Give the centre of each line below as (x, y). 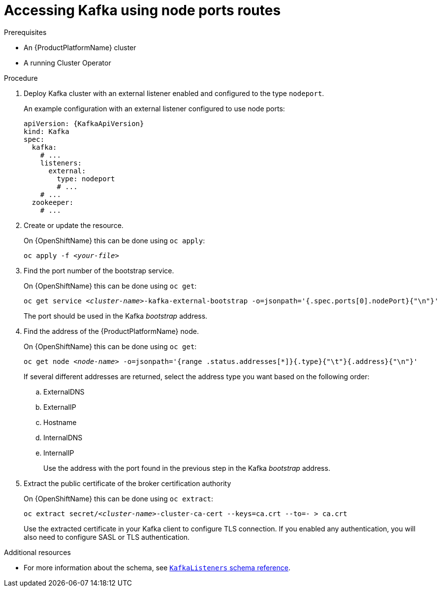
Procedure (21, 78)
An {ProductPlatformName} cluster (80, 47)
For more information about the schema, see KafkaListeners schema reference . (157, 567)
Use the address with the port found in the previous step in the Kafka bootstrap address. (187, 468)
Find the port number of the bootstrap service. (99, 270)
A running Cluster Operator (67, 63)
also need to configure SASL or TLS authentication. (107, 537)
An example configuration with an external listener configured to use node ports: (154, 108)
